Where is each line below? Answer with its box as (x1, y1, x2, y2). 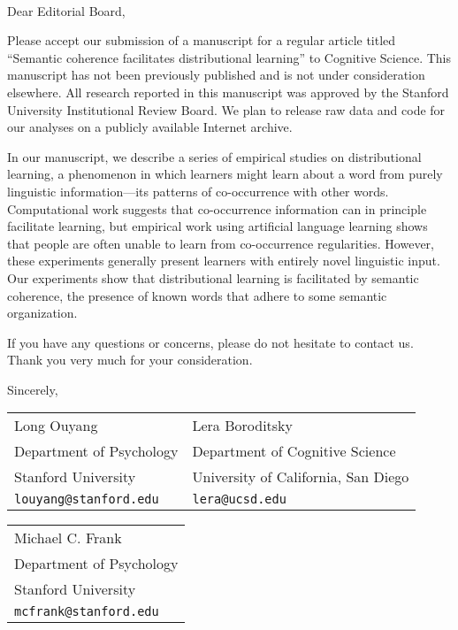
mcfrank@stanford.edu (14, 604, 159, 619)
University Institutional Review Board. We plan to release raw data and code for (7, 100, 446, 119)
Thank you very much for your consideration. (7, 350, 253, 369)
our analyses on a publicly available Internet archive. (7, 118, 293, 136)
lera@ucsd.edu (192, 492, 286, 507)
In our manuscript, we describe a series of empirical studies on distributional (7, 147, 422, 165)
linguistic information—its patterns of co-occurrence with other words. (7, 181, 389, 200)
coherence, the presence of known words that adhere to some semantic (7, 286, 387, 304)
